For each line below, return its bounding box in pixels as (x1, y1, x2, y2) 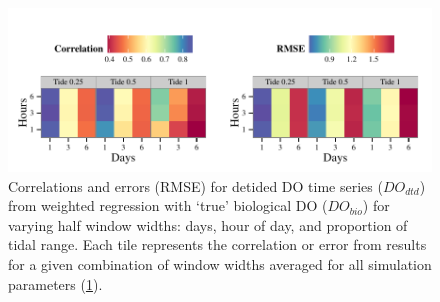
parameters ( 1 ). (8, 273, 103, 294)
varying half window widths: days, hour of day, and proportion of (8, 214, 408, 235)
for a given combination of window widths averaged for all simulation (8, 253, 432, 274)
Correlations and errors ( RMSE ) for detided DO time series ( (8, 175, 383, 196)
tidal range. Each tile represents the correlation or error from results (8, 234, 427, 255)
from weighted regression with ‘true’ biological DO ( (8, 195, 328, 216)
